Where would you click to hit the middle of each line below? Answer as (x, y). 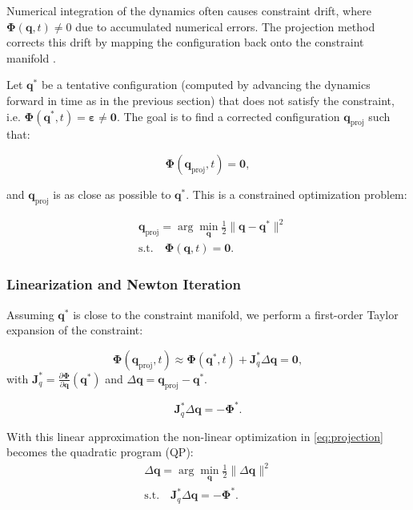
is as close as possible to (112, 194)
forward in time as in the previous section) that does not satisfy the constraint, (200, 100)
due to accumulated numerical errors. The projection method (225, 26)
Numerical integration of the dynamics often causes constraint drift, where (189, 10)
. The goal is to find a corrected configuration (228, 116)
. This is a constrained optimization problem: (297, 194)
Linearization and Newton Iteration (124, 284)
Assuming (30, 314)
